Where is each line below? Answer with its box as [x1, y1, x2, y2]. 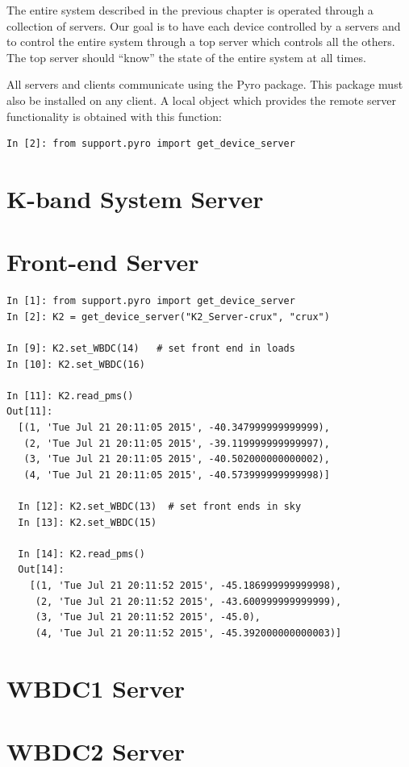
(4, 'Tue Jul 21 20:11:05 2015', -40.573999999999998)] [23, 469, 330, 481]
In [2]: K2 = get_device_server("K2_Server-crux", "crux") [6, 311, 330, 323]
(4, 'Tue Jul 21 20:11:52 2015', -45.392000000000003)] [35, 627, 342, 639]
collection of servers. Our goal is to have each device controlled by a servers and [6, 17, 401, 34]
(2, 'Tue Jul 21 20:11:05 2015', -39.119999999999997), [23, 437, 330, 449]
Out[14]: [18, 564, 65, 576]
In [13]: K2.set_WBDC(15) [18, 516, 157, 528]
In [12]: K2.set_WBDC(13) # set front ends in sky [18, 500, 302, 512]
